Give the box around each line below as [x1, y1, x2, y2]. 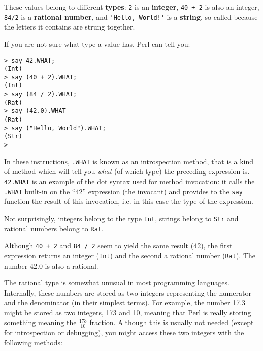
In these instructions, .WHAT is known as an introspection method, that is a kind [4, 156, 254, 166]
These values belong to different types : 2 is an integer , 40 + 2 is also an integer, [4, 2, 259, 12]
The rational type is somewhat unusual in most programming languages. [4, 277, 229, 288]
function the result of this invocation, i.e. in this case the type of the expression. [4, 196, 253, 207]
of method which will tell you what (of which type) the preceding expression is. [4, 166, 250, 177]
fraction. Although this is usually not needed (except [89, 317, 254, 328]
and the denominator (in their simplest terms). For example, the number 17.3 [4, 297, 246, 308]
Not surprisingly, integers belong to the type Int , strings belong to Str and [4, 213, 239, 223]
